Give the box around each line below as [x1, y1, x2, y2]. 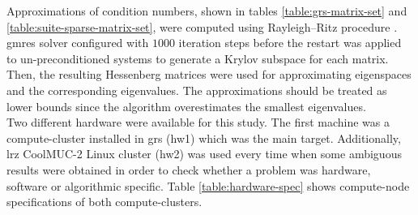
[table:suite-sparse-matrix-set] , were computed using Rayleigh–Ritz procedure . [6, 18, 398, 35]
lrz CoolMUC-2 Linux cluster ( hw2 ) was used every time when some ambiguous [6, 145, 402, 162]
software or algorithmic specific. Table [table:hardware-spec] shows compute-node [6, 177, 410, 194]
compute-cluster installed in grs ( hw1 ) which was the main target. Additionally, [6, 129, 401, 146]
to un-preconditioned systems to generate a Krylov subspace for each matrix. [6, 49, 389, 67]
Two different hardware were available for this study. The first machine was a [6, 114, 390, 131]
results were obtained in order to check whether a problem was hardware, [6, 161, 371, 178]
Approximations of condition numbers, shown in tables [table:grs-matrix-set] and [6, 2, 407, 19]
